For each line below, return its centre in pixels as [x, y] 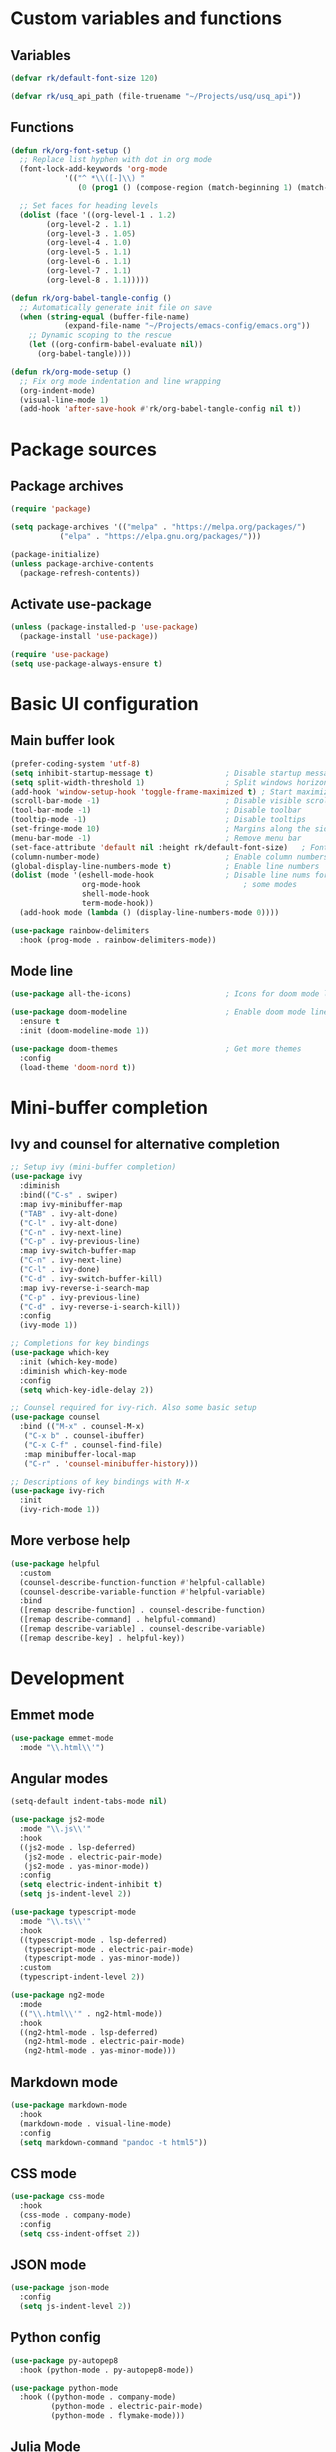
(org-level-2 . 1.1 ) [89, 224]
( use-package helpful [55, 1563]
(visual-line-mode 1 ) [64, 400]
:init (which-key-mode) [68, 1362]
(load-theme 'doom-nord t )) [78, 1067]
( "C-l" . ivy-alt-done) [68, 1223]
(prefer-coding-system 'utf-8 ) [75, 763]
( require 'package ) [51, 509]
